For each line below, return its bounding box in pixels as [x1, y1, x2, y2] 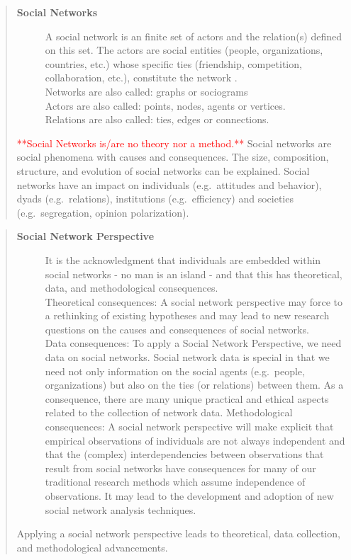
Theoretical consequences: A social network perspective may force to [45, 294, 343, 309]
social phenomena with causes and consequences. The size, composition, [16, 149, 329, 164]
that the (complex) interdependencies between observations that [45, 447, 324, 462]
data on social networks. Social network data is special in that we [45, 350, 330, 365]
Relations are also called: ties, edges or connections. [45, 112, 269, 127]
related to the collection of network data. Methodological [45, 405, 293, 420]
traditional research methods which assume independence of [45, 474, 306, 489]
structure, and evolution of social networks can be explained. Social [16, 163, 310, 178]
